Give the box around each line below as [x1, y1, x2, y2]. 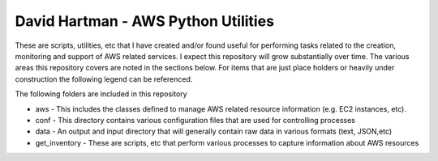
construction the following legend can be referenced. [15, 74, 193, 84]
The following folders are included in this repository [15, 89, 187, 99]
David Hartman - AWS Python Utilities [15, 12, 275, 30]
